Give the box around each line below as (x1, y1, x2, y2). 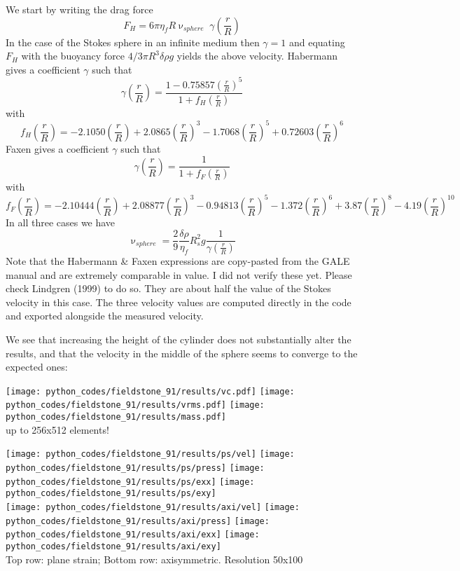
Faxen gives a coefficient (6, 141, 109, 156)
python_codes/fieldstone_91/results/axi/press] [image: (6, 516, 270, 526)
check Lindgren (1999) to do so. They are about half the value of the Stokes (6, 281, 331, 296)
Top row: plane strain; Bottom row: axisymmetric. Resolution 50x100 (6, 551, 303, 566)
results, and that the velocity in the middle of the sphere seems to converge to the (6, 345, 358, 360)
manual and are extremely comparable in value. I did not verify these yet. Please (6, 267, 352, 282)
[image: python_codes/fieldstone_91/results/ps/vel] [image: (6, 449, 295, 460)
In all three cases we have (6, 215, 116, 230)
